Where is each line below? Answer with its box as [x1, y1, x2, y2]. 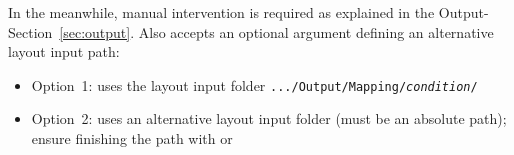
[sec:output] [59, 21, 131, 42]
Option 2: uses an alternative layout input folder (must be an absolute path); [31, 108, 507, 129]
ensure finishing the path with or [31, 128, 233, 149]
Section [8, 21, 53, 42]
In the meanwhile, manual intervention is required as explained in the [8, 2, 435, 22]
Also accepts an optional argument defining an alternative [138, 21, 494, 42]
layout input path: [8, 41, 120, 62]
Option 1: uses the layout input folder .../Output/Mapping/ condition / [31, 74, 478, 95]
